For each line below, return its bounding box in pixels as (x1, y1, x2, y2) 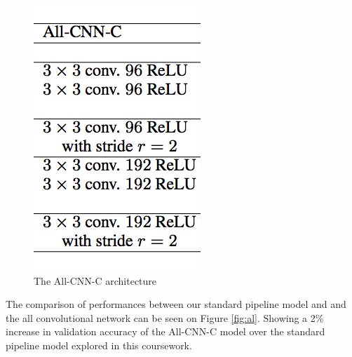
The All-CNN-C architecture (34, 273, 157, 288)
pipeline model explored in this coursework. (6, 337, 192, 352)
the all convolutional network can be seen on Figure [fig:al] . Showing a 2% (6, 310, 324, 325)
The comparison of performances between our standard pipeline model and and (6, 297, 346, 311)
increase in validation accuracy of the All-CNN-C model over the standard (6, 324, 325, 339)
